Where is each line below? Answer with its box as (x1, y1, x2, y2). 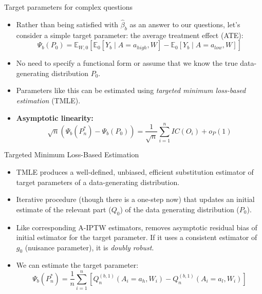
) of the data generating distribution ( (120, 204, 239, 214)
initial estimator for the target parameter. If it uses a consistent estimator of (16, 232, 257, 243)
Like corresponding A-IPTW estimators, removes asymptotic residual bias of (16, 222, 257, 232)
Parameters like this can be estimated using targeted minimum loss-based (16, 85, 246, 96)
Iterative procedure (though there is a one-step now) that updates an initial (16, 194, 255, 205)
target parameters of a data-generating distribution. (16, 176, 180, 187)
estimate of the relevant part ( (16, 204, 111, 214)
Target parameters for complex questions (4, 2, 133, 12)
